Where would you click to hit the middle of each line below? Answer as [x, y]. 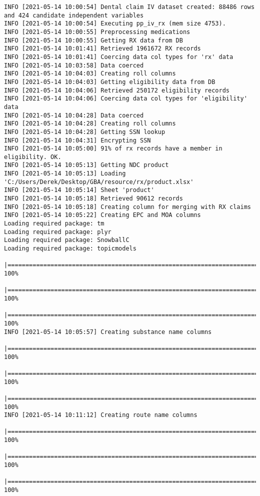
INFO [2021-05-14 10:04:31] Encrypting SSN [77, 140]
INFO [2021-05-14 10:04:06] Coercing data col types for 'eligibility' [126, 99]
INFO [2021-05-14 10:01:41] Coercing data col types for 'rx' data [119, 57]
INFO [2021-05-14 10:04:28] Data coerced [74, 115]
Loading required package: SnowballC [67, 240]
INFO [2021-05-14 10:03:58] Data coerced [74, 65]
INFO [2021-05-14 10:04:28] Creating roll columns [90, 124]
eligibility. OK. [33, 157]
